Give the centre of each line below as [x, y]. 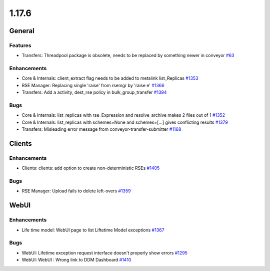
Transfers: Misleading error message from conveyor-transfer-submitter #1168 [101, 129]
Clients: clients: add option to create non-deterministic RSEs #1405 [91, 168]
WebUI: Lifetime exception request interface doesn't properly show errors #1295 [104, 252]
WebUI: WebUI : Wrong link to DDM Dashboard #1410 [76, 260]
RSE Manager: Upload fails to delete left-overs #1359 [76, 191]
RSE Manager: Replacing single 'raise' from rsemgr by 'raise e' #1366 [93, 85]
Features [20, 45]
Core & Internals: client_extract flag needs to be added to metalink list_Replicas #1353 [110, 78]
